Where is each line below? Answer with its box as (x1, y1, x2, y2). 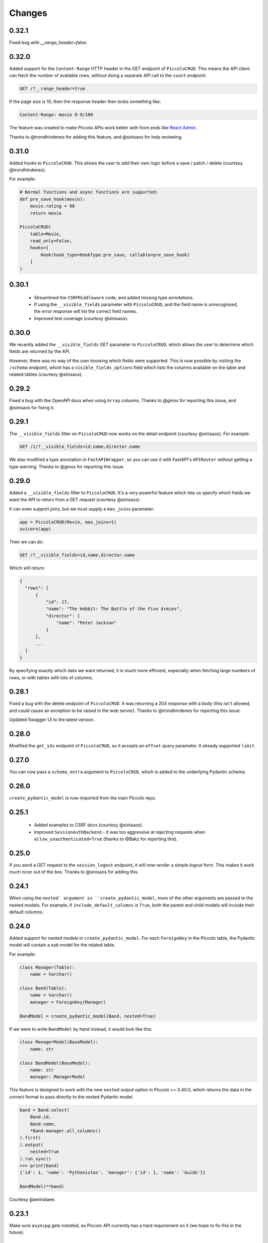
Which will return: (9, 565, 46, 571)
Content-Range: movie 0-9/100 (19, 112, 93, 118)
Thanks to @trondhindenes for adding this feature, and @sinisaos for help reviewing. (9, 134, 183, 140)
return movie (30, 210, 62, 216)
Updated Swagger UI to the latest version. (9, 716, 95, 723)
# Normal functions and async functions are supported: (19, 189, 159, 195)
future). (9, 1230, 25, 1236)
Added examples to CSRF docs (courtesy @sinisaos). (34, 822, 143, 828)
